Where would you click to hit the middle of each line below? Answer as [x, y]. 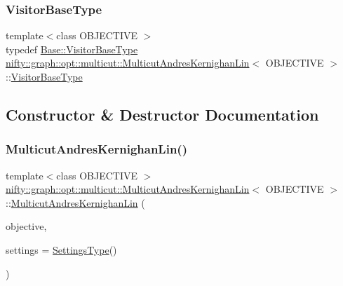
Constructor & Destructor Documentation [162, 114]
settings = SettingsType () [61, 249]
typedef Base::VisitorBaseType [72, 49]
